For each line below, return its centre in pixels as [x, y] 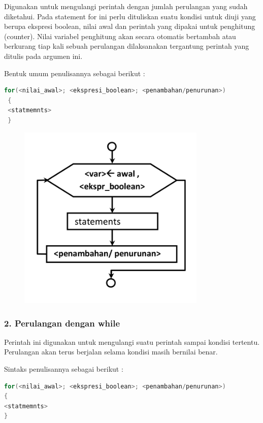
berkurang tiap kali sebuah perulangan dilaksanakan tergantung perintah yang [127, 46]
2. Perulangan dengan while [62, 323]
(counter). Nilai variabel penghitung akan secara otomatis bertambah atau [120, 36]
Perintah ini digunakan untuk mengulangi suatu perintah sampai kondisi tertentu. [132, 341]
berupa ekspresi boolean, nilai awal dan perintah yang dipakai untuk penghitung [130, 26]
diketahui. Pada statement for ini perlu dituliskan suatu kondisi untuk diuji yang [130, 16]
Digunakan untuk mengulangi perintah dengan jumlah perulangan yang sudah [126, 6]
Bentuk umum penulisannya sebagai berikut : [75, 73]
